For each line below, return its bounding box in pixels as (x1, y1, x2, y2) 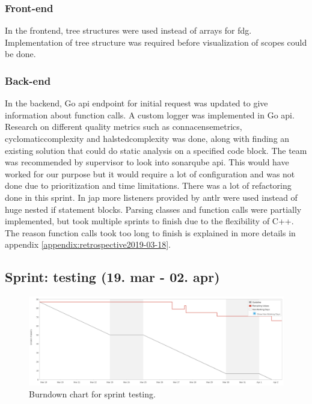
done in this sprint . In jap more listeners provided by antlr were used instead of (5, 191, 298, 203)
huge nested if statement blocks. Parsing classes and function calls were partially (5, 203, 302, 215)
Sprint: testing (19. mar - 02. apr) (5, 268, 220, 286)
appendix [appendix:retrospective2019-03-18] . (5, 238, 171, 251)
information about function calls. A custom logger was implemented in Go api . (5, 108, 295, 121)
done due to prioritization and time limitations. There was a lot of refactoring (5, 179, 292, 192)
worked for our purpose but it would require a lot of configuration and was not (5, 167, 295, 180)
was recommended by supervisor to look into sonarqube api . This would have (5, 156, 289, 168)
